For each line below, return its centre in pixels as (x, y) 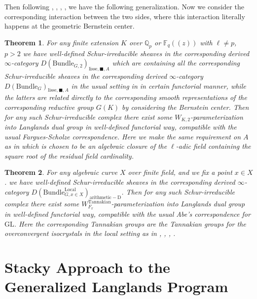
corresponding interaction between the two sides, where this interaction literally (125, 16)
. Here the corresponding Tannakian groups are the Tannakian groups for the (130, 223)
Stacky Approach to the (87, 267)
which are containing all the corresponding (176, 63)
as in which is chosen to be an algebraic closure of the (86, 146)
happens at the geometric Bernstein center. (70, 26)
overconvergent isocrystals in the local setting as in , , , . (90, 233)
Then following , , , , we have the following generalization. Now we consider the (124, 6)
